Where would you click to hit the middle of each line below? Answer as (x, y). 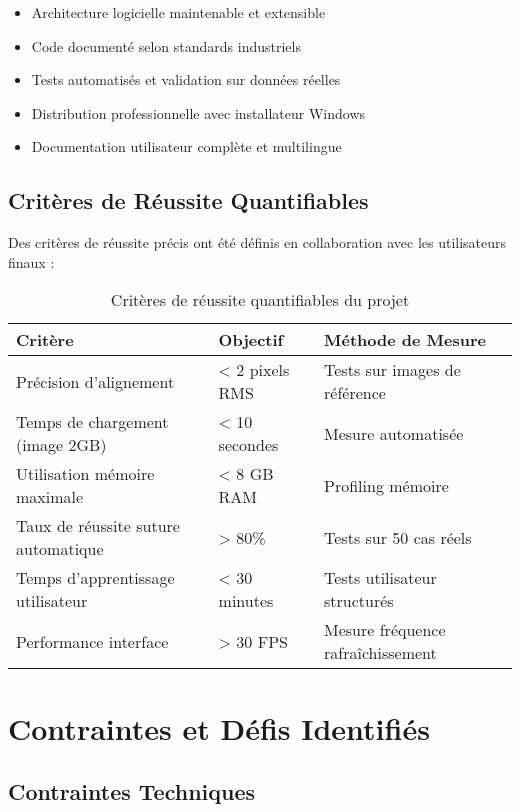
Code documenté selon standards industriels (166, 45)
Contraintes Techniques (132, 791)
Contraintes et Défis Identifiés (219, 727)
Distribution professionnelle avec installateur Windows (198, 112)
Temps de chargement (92, 422)
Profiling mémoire (386, 485)
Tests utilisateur (380, 578)
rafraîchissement (380, 653)
